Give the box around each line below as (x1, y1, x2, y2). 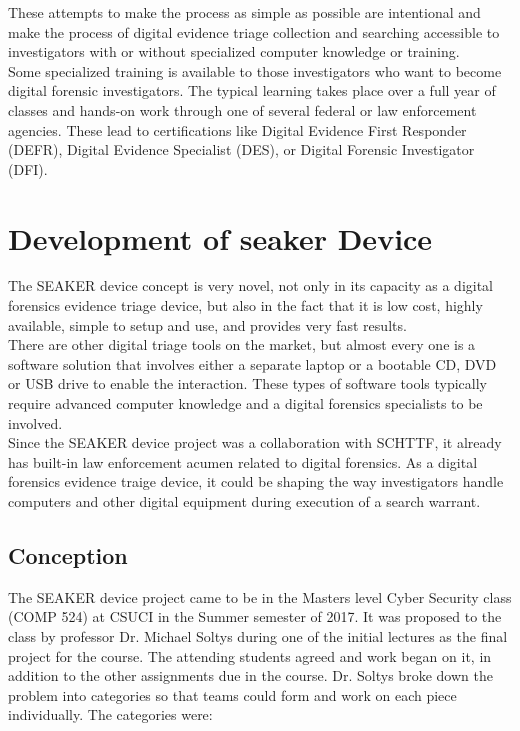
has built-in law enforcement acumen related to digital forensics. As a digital (8, 451, 478, 472)
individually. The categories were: (8, 704, 213, 725)
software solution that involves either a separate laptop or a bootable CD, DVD (8, 353, 497, 374)
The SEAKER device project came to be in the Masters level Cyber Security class (8, 586, 512, 607)
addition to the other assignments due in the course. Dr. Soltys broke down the (8, 665, 493, 686)
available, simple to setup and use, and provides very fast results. (8, 314, 407, 335)
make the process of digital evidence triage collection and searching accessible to (8, 21, 500, 42)
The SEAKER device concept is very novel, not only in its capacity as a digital (8, 275, 494, 296)
